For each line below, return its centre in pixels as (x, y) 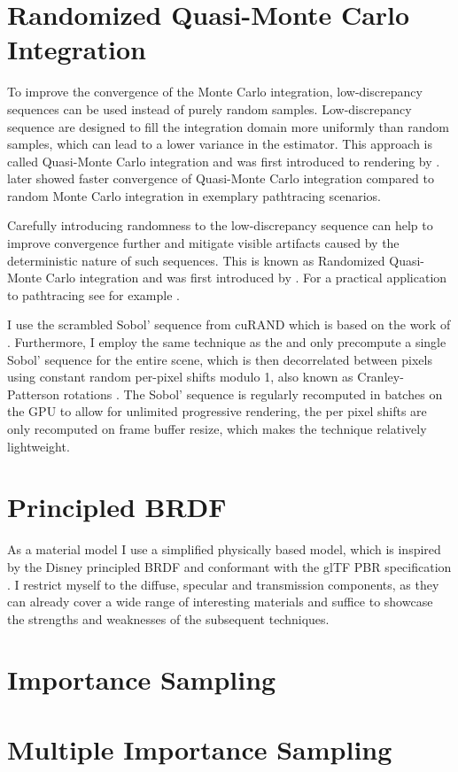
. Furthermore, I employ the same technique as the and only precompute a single (227, 342)
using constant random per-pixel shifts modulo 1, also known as (180, 377)
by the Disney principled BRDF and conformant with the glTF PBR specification (229, 566)
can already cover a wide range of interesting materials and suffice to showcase (220, 602)
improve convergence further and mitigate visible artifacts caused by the (203, 243)
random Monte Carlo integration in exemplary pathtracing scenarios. (194, 195)
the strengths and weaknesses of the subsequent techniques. (168, 618)
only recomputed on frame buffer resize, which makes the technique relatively (217, 428)
